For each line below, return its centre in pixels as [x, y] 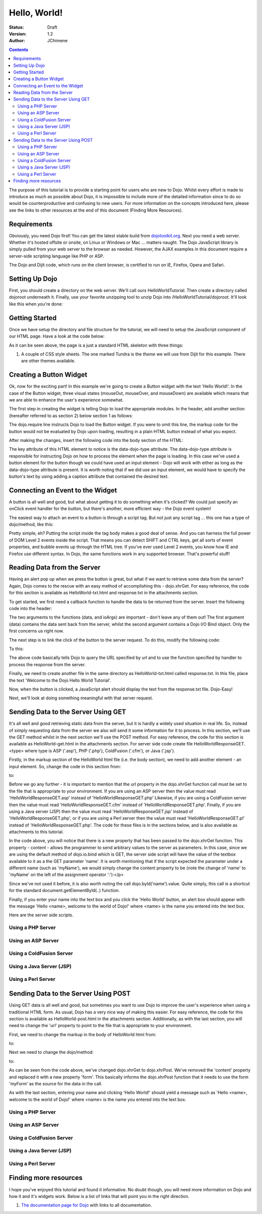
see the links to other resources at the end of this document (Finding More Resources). [96, 210]
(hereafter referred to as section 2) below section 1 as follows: [71, 416]
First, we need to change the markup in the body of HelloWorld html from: [82, 1034]
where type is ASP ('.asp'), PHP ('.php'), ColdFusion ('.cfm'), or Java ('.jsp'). [100, 751]
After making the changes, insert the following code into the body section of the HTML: [96, 440]
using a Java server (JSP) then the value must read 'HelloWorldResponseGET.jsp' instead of [101, 811]
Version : [18, 34]
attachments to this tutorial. [36, 832]
